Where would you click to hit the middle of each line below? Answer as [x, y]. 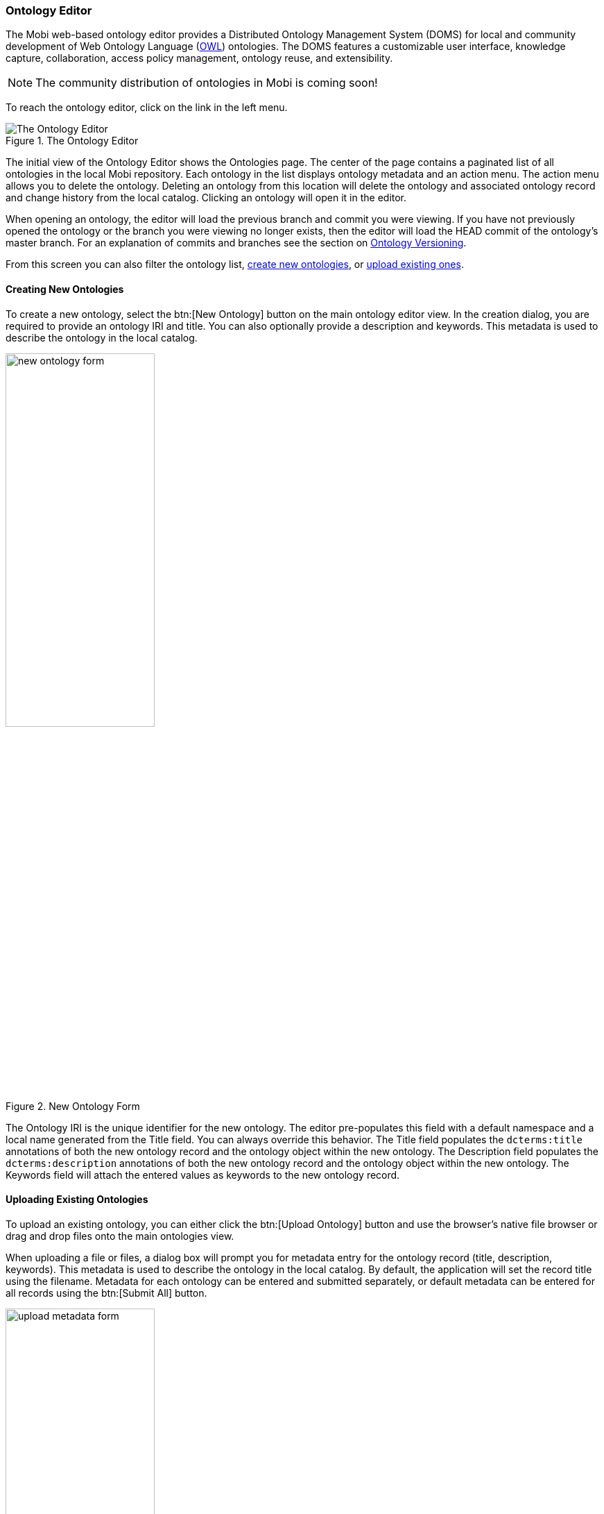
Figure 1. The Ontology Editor [72, 141]
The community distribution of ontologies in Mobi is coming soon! [207, 83]
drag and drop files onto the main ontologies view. [120, 1236]
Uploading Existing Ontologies [77, 1200]
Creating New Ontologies [65, 289]
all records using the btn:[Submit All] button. [106, 1293]
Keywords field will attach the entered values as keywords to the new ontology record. [203, 1175]
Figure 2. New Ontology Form [73, 1106]
